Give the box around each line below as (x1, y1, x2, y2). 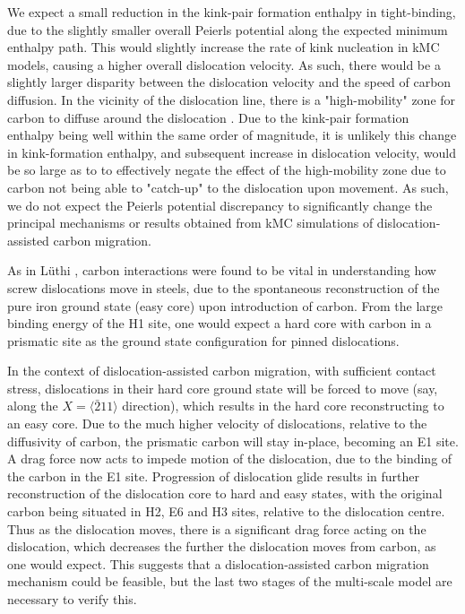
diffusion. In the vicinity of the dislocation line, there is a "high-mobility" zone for (7, 90, 456, 108)
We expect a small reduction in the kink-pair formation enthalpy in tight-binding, (7, 3, 456, 21)
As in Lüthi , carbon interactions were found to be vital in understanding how (7, 261, 436, 280)
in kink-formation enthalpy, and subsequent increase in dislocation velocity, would (7, 143, 456, 161)
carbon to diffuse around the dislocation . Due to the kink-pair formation (7, 108, 409, 126)
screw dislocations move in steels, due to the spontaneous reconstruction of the (7, 278, 440, 297)
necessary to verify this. (7, 590, 137, 608)
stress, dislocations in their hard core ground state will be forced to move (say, (7, 378, 438, 397)
